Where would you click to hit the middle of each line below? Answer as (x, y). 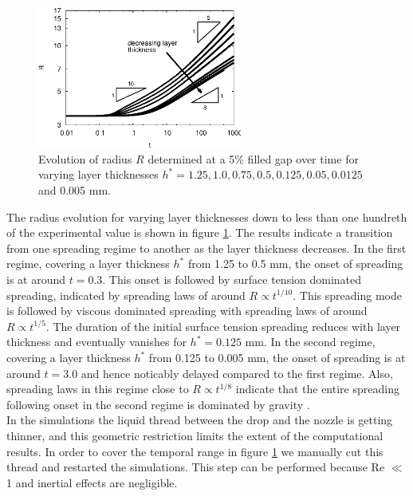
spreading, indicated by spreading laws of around (126, 295)
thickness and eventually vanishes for (96, 342)
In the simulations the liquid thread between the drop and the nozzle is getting (200, 420)
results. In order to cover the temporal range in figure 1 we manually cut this (195, 451)
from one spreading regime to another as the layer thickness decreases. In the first (206, 248)
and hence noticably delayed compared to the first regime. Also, (237, 373)
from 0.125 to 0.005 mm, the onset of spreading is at (277, 358)
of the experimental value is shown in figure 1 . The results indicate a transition (200, 232)
